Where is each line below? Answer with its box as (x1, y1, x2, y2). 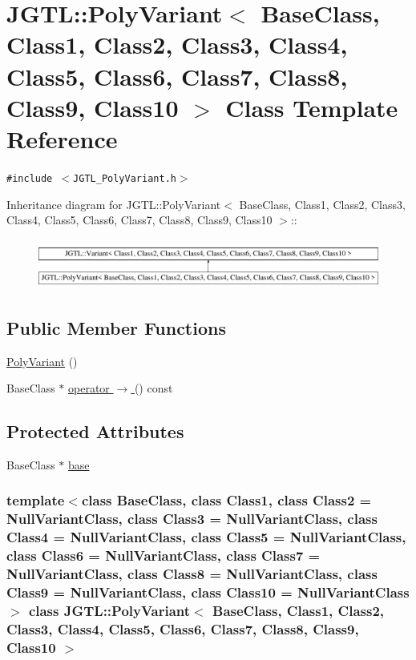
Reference (6, 122, 118, 155)
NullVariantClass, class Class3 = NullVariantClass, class (6, 509, 378, 529)
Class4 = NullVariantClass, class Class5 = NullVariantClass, (6, 527, 406, 547)
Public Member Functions (6, 315, 226, 340)
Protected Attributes (6, 419, 184, 444)
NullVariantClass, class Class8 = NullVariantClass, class (6, 564, 378, 584)
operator (68, 380, 110, 396)
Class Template (225, 91, 398, 123)
